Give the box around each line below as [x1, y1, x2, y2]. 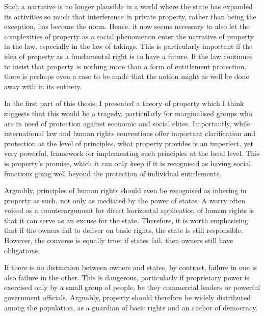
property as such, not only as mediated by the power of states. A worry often [4, 195, 246, 205]
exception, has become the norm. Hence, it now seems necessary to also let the [4, 21, 250, 32]
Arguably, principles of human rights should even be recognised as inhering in [4, 185, 247, 196]
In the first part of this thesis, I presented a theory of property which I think [4, 98, 244, 109]
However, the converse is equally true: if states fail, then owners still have [4, 235, 233, 246]
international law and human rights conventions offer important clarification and [4, 128, 256, 139]
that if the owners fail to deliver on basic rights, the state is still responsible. [4, 225, 243, 235]
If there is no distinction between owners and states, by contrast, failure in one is [4, 262, 257, 273]
